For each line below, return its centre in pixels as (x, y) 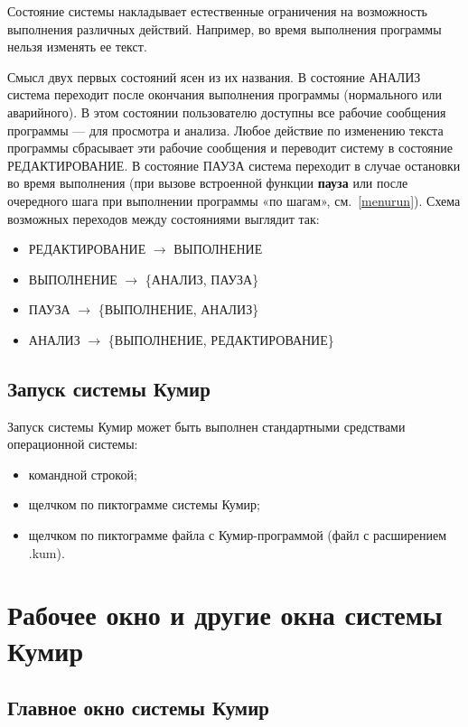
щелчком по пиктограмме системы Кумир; (144, 504)
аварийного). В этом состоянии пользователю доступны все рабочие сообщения (227, 112)
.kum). (47, 552)
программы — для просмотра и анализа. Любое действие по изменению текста (225, 130)
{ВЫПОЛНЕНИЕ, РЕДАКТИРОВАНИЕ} (221, 339)
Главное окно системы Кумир (138, 708)
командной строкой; (83, 474)
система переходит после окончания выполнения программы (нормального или (225, 94)
